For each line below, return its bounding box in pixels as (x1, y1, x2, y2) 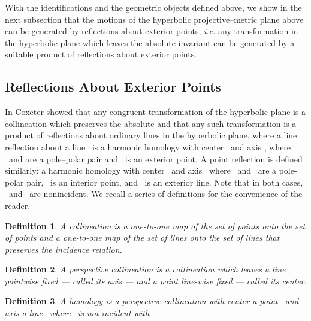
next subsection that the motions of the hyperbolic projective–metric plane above (5, 13, 304, 25)
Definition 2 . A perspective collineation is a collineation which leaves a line (5, 263, 286, 275)
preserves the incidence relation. (5, 243, 122, 255)
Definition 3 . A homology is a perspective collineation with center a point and (5, 295, 299, 307)
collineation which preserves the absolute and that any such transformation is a (5, 117, 297, 129)
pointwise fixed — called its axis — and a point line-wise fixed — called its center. (5, 274, 307, 287)
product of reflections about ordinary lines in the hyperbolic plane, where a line (5, 129, 297, 141)
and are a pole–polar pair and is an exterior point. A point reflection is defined (8, 152, 303, 165)
